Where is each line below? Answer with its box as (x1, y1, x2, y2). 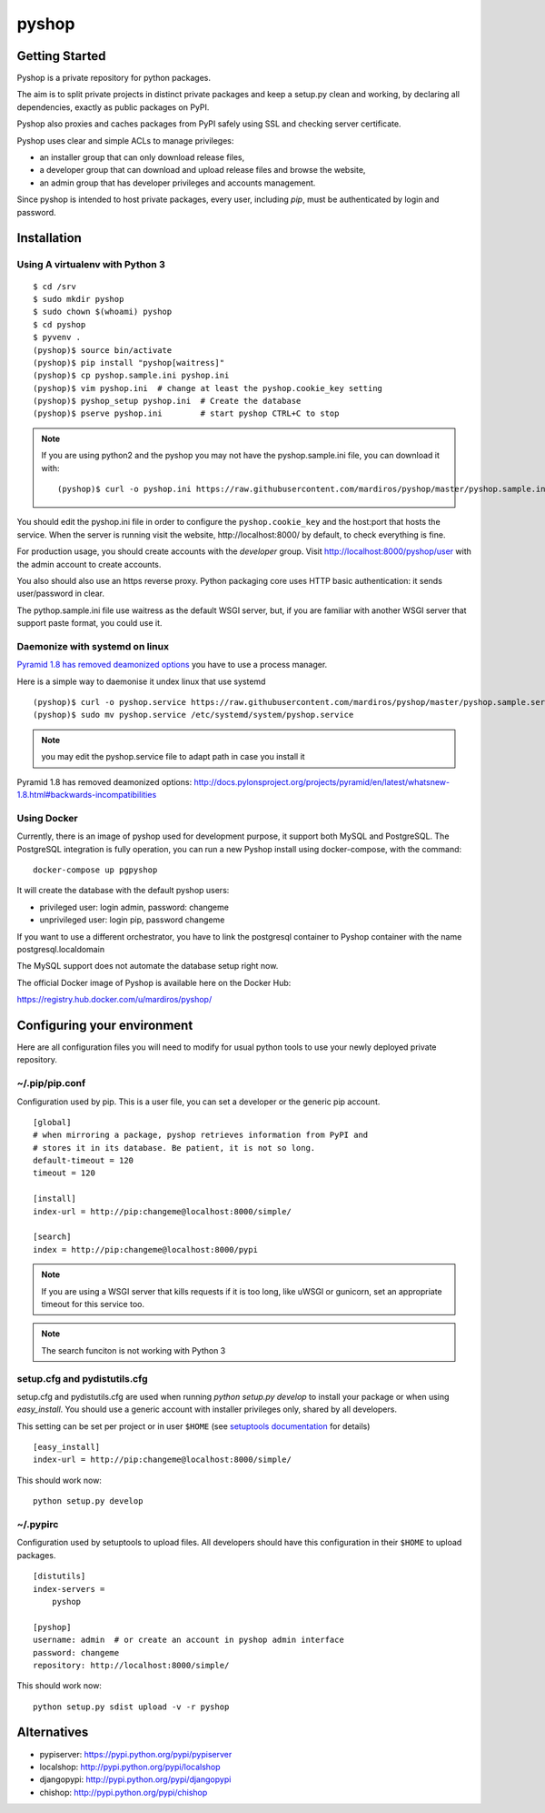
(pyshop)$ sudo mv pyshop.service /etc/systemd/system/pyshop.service (33, 710, 354, 720)
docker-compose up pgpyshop (33, 864, 158, 875)
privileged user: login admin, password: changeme (39, 901, 229, 912)
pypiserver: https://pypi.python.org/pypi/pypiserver (39, 1748, 233, 1759)
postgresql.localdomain (16, 943, 104, 954)
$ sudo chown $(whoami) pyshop (33, 307, 173, 317)
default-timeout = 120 (33, 1155, 134, 1166)
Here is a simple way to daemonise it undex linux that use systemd (16, 676, 266, 687)
